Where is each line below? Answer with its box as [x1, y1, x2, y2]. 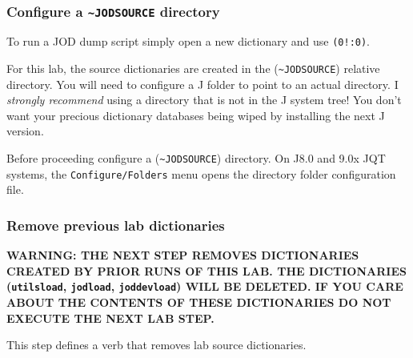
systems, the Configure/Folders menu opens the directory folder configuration [6, 165, 396, 182]
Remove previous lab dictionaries [6, 215, 225, 235]
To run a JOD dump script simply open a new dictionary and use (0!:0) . [6, 33, 371, 50]
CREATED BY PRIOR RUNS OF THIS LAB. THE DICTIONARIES [6, 262, 407, 279]
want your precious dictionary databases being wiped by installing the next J [6, 107, 385, 123]
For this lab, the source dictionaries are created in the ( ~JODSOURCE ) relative [6, 60, 380, 77]
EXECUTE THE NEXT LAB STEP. [6, 309, 215, 326]
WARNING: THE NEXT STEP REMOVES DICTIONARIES [6, 247, 359, 263]
